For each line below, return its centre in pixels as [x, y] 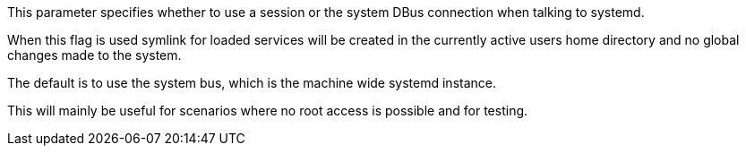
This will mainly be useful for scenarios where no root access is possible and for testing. [268, 110]
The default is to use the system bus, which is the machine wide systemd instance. [252, 83]
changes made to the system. [94, 55]
